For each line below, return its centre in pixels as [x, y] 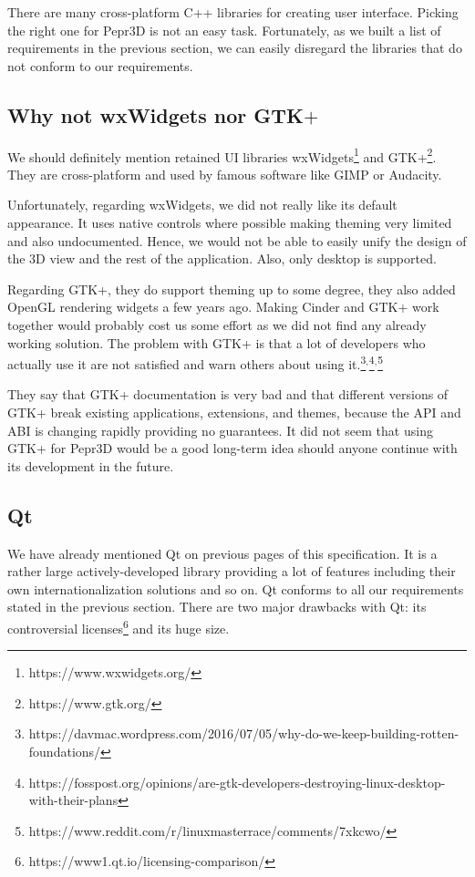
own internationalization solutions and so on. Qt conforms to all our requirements [236, 588]
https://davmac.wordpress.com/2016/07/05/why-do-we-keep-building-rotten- [244, 733]
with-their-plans [73, 800]
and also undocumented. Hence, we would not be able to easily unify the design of [237, 240]
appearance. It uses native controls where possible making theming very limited [230, 223]
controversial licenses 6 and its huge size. [119, 626]
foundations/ [65, 751]
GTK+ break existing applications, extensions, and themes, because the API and [234, 413]
